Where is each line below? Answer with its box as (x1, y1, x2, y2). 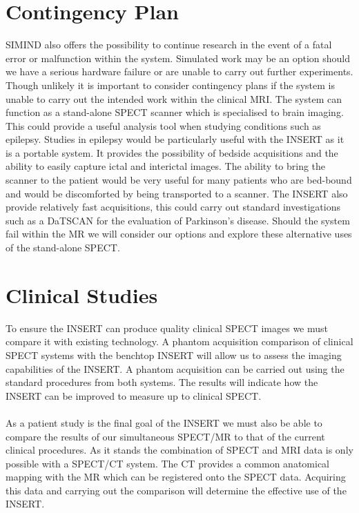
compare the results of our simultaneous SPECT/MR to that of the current (6, 429, 325, 443)
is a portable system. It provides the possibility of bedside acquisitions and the (6, 145, 338, 159)
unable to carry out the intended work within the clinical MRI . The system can (6, 91, 342, 106)
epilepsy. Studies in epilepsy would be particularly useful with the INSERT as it (6, 132, 345, 146)
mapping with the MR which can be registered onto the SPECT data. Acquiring (6, 470, 346, 484)
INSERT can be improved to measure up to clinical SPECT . (6, 388, 262, 403)
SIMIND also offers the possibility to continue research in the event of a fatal (6, 37, 332, 52)
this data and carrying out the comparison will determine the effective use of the (6, 483, 347, 497)
